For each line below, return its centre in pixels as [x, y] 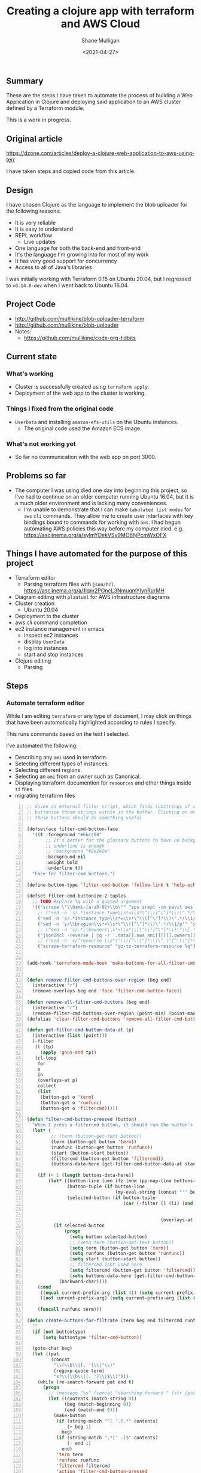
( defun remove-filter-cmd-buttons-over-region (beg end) [99, 980]
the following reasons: [33, 211]
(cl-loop [46, 1058]
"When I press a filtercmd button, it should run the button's [112, 1125]
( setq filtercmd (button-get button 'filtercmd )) [133, 1271]
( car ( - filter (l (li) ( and [158, 1203]
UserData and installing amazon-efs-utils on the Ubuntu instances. [96, 422]
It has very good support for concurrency [66, 261]
